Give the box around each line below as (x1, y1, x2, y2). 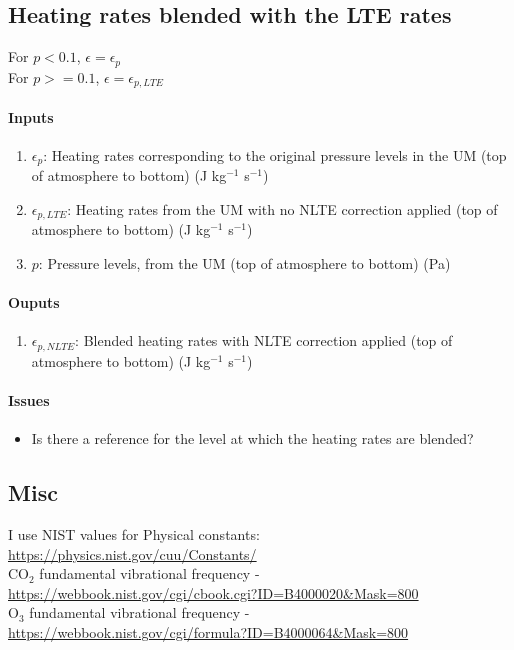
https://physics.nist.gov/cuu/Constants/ (8, 543, 257, 564)
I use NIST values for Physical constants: (8, 524, 260, 545)
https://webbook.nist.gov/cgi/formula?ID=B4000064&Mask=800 (8, 622, 409, 642)
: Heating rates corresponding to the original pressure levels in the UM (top (43, 144, 507, 165)
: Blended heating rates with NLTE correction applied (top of (75, 330, 453, 351)
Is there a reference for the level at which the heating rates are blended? (31, 428, 474, 449)
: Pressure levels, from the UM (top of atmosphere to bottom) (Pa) (38, 253, 451, 273)
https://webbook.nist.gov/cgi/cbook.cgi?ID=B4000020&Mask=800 (8, 582, 419, 603)
